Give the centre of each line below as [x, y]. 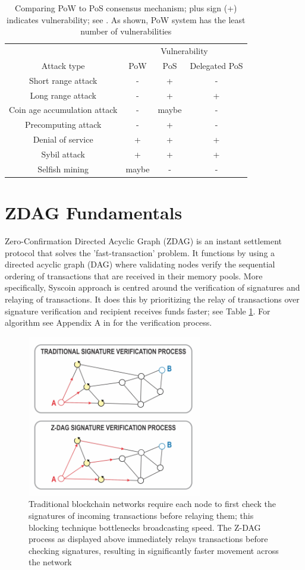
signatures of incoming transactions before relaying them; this [141, 516]
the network [50, 562]
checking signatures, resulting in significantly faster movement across [154, 550]
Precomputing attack [63, 125]
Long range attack [63, 95]
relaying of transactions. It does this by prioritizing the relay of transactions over [152, 299]
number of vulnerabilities [126, 31]
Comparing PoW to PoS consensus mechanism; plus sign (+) [126, 8]
